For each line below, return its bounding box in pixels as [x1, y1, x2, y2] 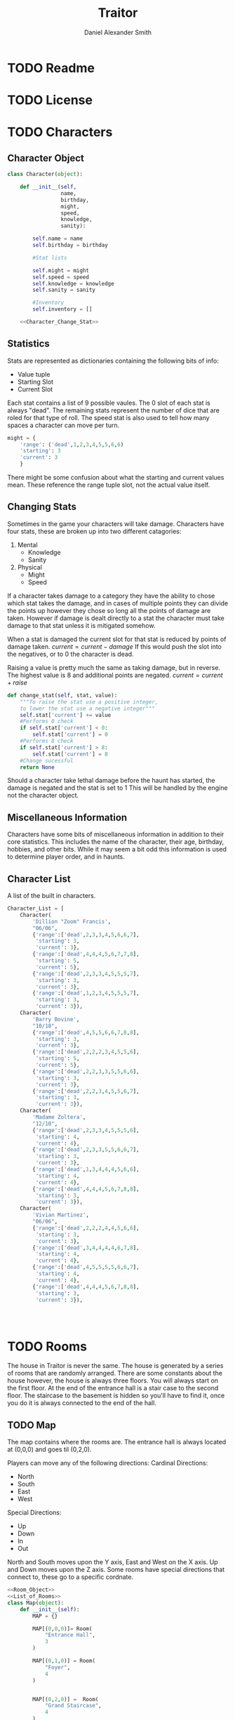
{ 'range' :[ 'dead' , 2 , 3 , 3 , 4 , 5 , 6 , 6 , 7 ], [32, 931, 140, 938]
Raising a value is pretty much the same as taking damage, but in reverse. [7, 663, 221, 671]
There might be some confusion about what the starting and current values [7, 473, 224, 482]
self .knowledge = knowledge [32, 280, 114, 287]
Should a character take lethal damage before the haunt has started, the [7, 777, 215, 785]
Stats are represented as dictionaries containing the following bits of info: [7, 356, 219, 365]
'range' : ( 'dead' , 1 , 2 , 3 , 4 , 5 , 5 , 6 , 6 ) [20, 441, 124, 448]
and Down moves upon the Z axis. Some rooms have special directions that [7, 1566, 225, 1574]
